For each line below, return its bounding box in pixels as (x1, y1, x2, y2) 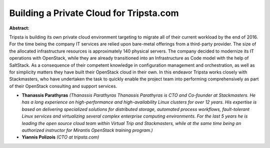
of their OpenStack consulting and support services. (9, 83, 117, 89)
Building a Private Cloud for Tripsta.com (9, 7, 179, 18)
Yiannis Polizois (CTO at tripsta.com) (21, 134, 99, 140)
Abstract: (9, 25, 29, 31)
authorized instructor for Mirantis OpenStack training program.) (21, 127, 153, 133)
